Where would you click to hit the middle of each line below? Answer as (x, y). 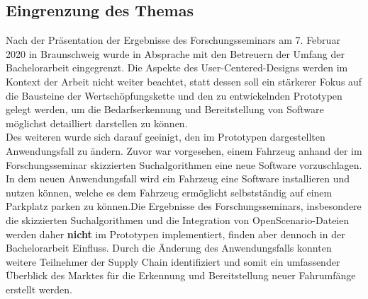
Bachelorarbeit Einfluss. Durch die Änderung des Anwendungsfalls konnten (169, 248)
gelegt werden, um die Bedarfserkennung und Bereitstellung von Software (165, 109)
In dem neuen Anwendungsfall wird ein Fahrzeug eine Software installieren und (178, 178)
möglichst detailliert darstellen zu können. (97, 123)
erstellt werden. (39, 289)
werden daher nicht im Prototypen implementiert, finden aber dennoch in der (175, 234)
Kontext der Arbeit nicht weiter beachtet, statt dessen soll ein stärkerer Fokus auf (184, 81)
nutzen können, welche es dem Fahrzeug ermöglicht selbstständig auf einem (169, 192)
